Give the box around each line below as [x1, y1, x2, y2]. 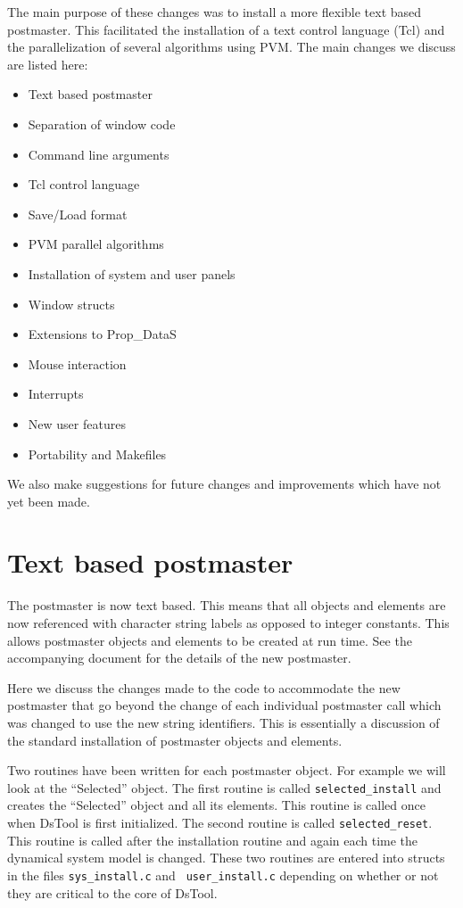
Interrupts [28, 384, 84, 403]
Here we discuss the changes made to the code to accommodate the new [7, 678, 401, 697]
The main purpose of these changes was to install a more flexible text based [7, 3, 422, 21]
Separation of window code [28, 114, 176, 133]
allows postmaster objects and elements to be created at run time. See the [7, 631, 412, 649]
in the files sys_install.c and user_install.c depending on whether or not [7, 865, 439, 884]
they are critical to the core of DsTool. [7, 883, 218, 902]
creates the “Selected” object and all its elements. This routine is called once [7, 796, 426, 814]
